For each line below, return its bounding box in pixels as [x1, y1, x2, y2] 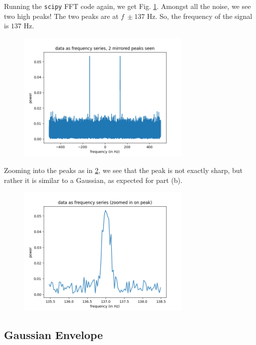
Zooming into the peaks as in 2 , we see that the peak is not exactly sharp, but [4, 165, 243, 175]
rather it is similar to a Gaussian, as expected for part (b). [4, 174, 182, 185]
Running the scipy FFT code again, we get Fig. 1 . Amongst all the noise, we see [4, 1, 251, 11]
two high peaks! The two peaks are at [4, 10, 119, 21]
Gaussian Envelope [4, 327, 103, 342]
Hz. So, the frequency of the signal [147, 10, 253, 21]
